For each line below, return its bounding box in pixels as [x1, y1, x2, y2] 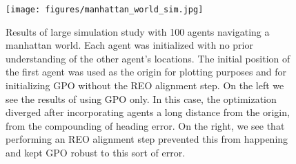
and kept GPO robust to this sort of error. [6, 145, 186, 159]
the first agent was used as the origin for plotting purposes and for [6, 65, 287, 79]
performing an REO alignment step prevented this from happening [6, 132, 288, 146]
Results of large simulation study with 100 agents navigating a [6, 24, 270, 38]
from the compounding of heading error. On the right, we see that [6, 118, 285, 132]
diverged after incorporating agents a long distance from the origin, [6, 105, 290, 119]
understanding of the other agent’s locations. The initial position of [6, 51, 290, 65]
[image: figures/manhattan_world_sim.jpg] [6, 5, 204, 14]
